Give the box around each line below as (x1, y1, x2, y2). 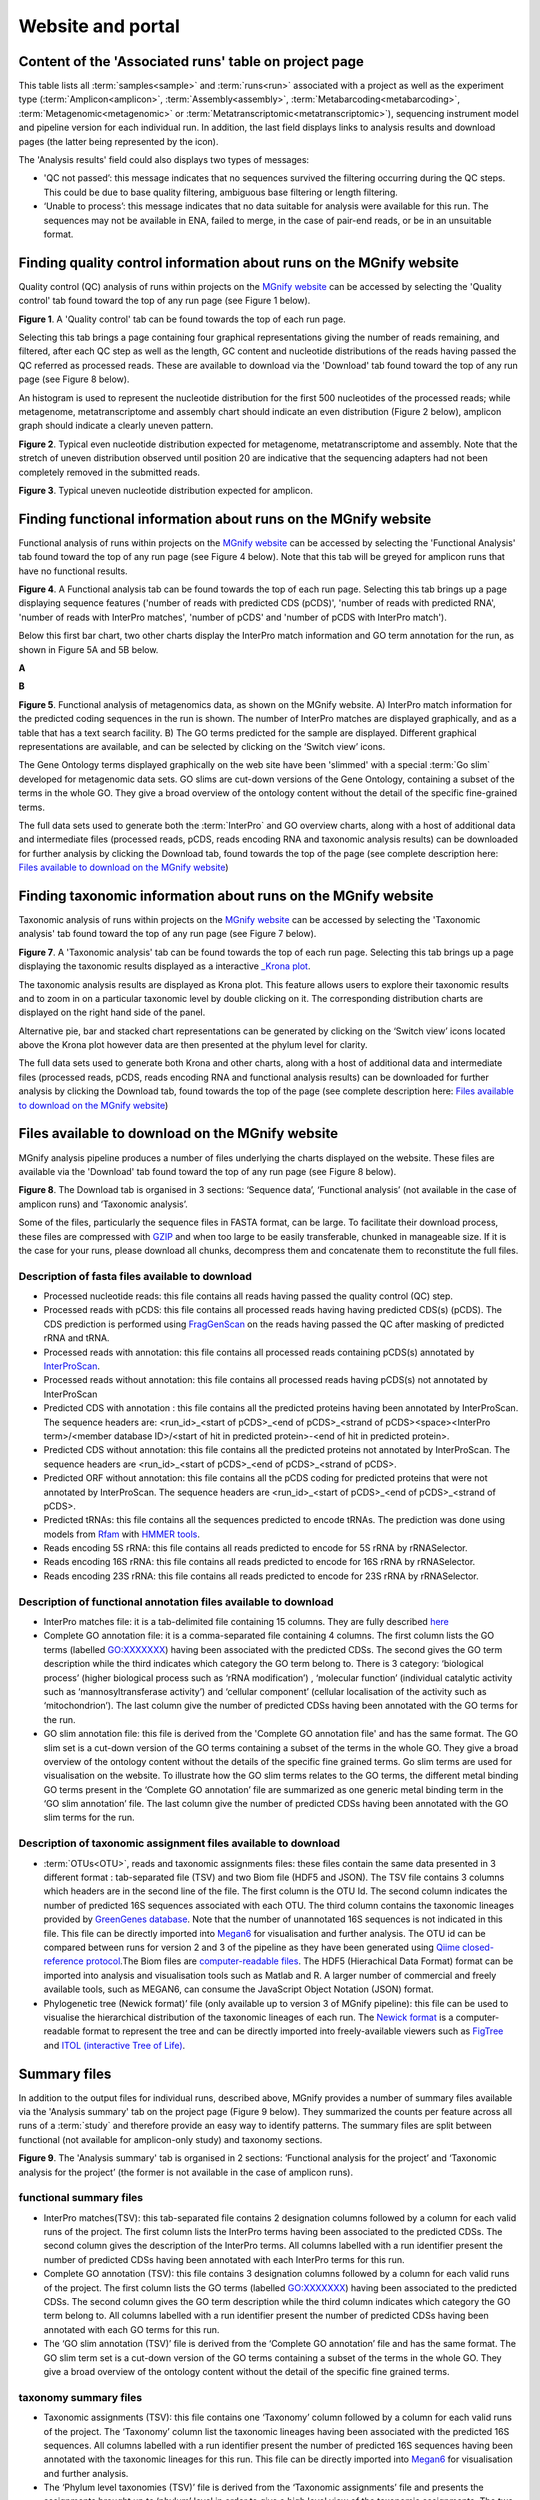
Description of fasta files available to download (18, 1269, 252, 1283)
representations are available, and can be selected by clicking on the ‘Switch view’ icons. (18, 740, 386, 752)
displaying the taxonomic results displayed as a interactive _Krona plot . (18, 960, 311, 972)
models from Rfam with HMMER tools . (43, 1528, 200, 1540)
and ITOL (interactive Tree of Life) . (43, 2039, 186, 2051)
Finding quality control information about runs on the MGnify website (18, 254, 460, 271)
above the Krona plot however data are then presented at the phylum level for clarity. (18, 1039, 369, 1051)
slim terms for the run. (43, 1811, 135, 1824)
